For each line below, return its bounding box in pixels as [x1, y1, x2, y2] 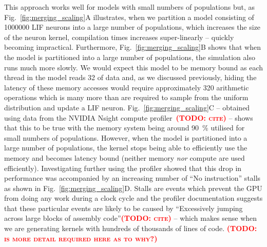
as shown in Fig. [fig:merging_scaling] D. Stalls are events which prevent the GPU [4, 182, 262, 193]
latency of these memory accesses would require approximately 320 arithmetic [4, 82, 249, 92]
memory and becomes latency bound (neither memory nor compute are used [4, 152, 245, 163]
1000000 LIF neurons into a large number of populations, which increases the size [4, 22, 261, 32]
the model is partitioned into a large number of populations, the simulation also [4, 51, 255, 62]
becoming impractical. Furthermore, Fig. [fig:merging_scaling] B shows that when [4, 42, 261, 52]
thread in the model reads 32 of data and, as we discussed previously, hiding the [4, 72, 257, 83]
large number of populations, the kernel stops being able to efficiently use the [4, 142, 247, 153]
